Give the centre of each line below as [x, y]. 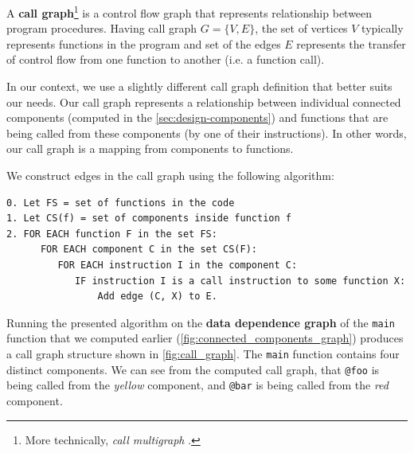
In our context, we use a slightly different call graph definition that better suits [199, 86]
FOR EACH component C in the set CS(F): [148, 250]
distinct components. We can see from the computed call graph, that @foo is [193, 369]
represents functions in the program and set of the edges [144, 43]
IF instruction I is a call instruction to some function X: [240, 281]
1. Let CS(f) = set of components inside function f [149, 219]
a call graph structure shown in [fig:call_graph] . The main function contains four [203, 353]
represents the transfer [351, 43]
